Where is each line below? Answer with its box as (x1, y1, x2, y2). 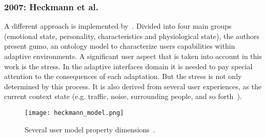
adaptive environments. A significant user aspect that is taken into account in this (4, 51, 262, 61)
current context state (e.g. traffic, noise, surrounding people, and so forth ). (4, 91, 242, 102)
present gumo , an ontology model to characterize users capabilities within (4, 41, 235, 51)
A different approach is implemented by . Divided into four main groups (4, 21, 232, 31)
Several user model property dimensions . (25, 124, 155, 134)
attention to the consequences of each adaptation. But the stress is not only (4, 71, 242, 82)
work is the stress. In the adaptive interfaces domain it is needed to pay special (4, 61, 253, 71)
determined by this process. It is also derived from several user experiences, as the (4, 81, 262, 91)
